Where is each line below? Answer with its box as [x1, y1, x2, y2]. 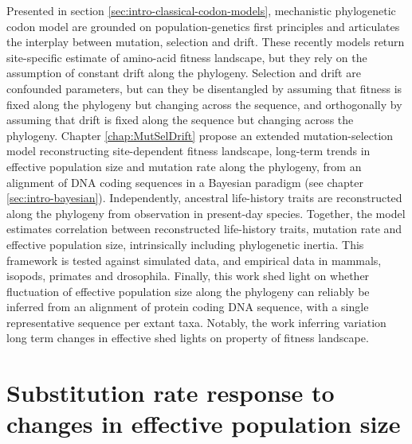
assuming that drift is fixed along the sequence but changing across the [6, 111, 354, 128]
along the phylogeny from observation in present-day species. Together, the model [6, 204, 406, 221]
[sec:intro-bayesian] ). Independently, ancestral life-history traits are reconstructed [6, 189, 402, 206]
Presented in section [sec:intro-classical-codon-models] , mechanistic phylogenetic [6, 2, 396, 18]
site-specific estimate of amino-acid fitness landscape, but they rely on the [6, 49, 367, 65]
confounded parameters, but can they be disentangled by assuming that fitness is [6, 80, 402, 96]
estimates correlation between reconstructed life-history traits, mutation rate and [6, 220, 402, 237]
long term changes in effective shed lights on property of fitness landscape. [6, 329, 369, 346]
